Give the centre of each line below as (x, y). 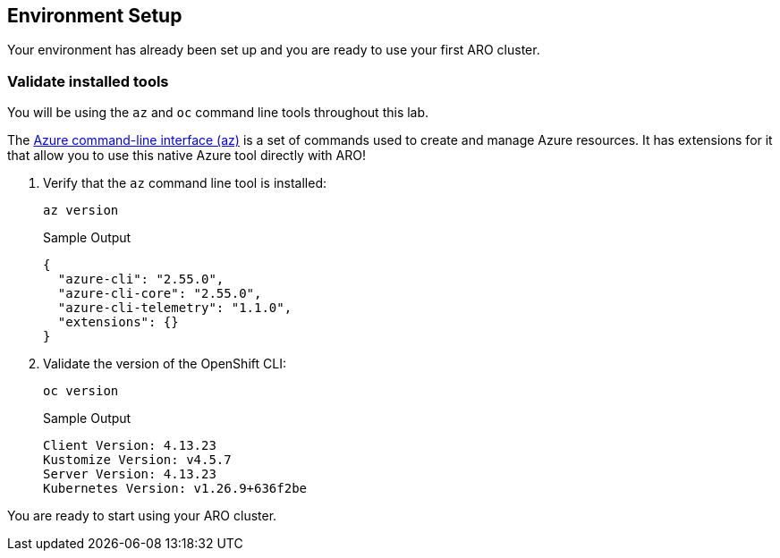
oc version (81, 391)
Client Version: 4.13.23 (130, 446)
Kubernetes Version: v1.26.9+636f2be (175, 489)
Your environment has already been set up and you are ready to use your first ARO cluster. (274, 50)
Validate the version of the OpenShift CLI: (165, 364)
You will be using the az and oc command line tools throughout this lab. (218, 113)
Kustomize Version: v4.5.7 (137, 460)
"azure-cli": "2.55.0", (141, 279)
